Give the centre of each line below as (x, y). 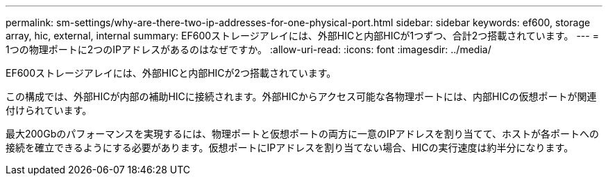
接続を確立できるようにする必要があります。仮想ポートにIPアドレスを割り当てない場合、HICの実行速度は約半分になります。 (290, 147)
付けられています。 (49, 110)
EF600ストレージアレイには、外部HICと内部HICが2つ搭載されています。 (171, 73)
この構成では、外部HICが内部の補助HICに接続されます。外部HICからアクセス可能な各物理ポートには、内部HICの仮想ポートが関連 (301, 96)
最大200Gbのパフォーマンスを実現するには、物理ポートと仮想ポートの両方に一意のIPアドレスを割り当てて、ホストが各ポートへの (302, 134)
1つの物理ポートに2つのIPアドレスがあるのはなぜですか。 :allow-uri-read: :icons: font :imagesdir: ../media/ (248, 49)
